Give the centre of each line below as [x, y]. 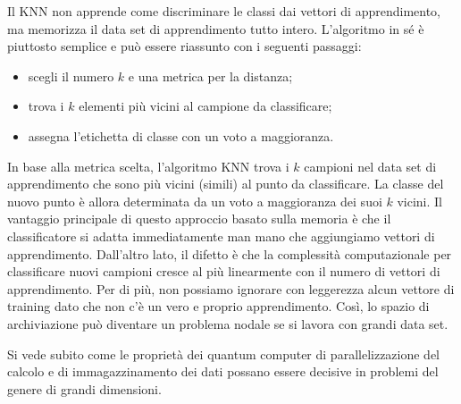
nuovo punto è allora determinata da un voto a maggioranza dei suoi [195, 201]
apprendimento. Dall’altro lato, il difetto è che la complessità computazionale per [230, 253]
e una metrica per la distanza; [210, 76]
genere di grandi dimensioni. [84, 388]
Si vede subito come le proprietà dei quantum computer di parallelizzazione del [224, 353]
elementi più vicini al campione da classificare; [205, 106]
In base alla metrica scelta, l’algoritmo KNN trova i [148, 166]
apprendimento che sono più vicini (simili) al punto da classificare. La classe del [226, 184]
